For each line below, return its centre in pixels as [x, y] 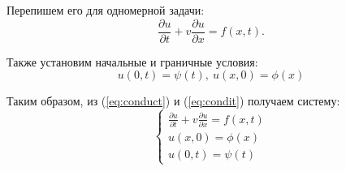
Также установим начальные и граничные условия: [132, 61]
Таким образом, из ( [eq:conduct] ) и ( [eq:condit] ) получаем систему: [173, 101]
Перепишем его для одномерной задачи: [106, 10]
